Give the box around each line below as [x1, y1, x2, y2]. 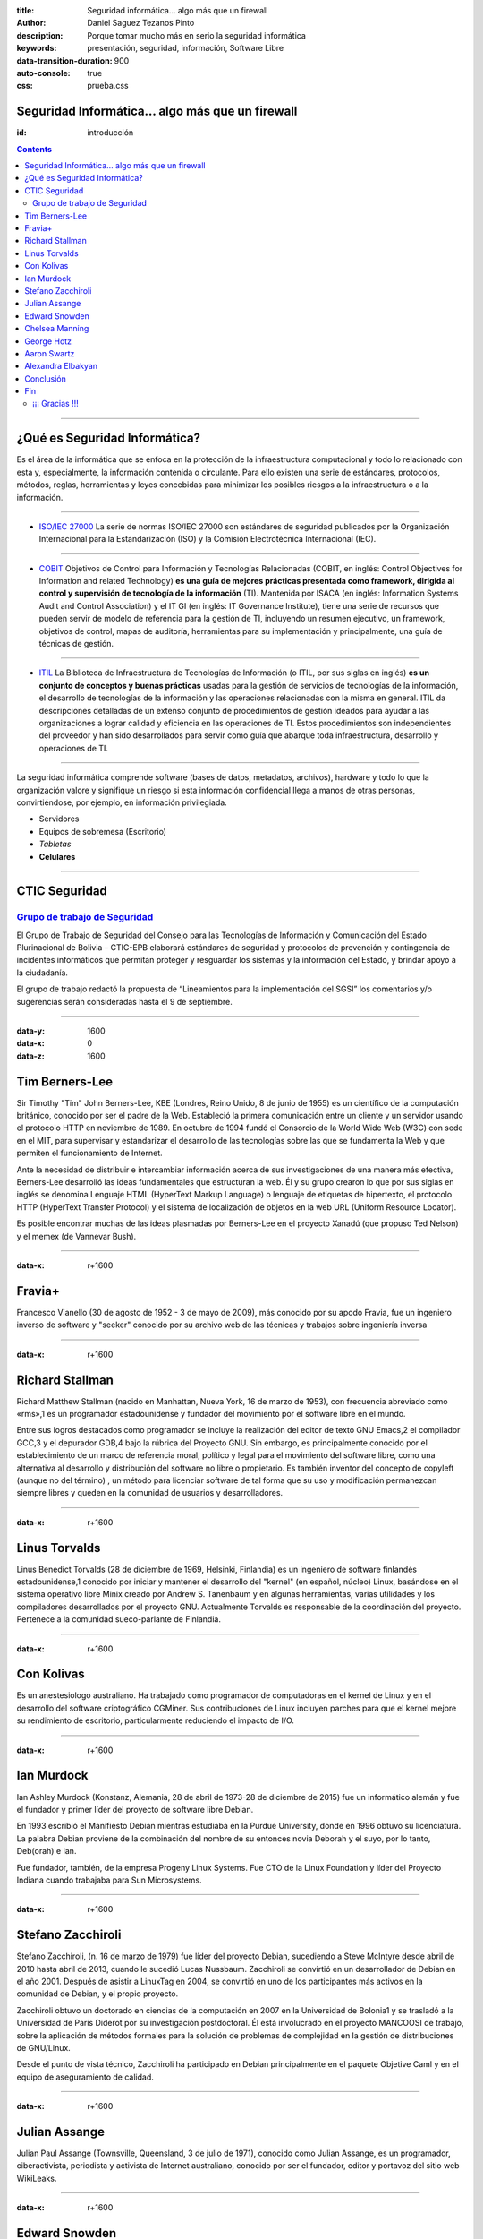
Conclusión [24, 373, 67, 384]
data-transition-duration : [16, 55, 113, 66]
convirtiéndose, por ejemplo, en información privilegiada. [16, 797, 227, 808]
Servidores [38, 813, 80, 824]
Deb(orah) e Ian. [16, 1846, 77, 1857]
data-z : [16, 1051, 45, 1061]
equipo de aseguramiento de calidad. [16, 2072, 154, 2082]
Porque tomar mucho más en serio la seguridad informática [87, 30, 306, 40]
